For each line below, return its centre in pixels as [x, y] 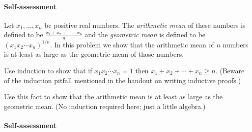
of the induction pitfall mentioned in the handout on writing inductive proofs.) [123, 80]
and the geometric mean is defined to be [145, 34]
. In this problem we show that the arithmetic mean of [132, 44]
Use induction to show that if [48, 70]
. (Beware [230, 70]
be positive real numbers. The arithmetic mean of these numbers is [145, 25]
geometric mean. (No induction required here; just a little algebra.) [105, 106]
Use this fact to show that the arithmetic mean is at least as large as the [113, 97]
